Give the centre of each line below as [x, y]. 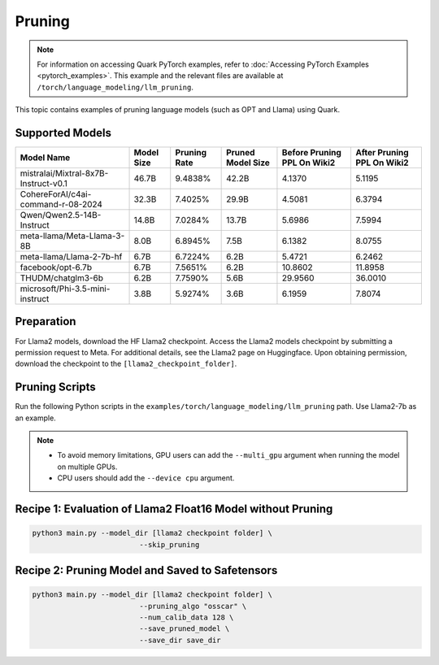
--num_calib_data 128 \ [187, 617]
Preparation [46, 322]
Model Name [45, 158]
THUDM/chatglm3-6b [61, 278]
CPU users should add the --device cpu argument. [146, 478]
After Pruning [382, 153]
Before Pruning [311, 153]
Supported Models [63, 133]
